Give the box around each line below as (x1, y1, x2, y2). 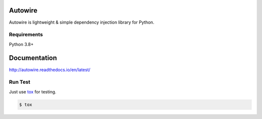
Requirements (9, 31, 43, 38)
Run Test (9, 79, 31, 86)
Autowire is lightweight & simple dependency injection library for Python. (9, 19, 155, 25)
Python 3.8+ (9, 41, 34, 47)
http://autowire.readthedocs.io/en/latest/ (9, 67, 91, 73)
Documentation (9, 54, 57, 62)
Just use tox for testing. (9, 89, 57, 94)
